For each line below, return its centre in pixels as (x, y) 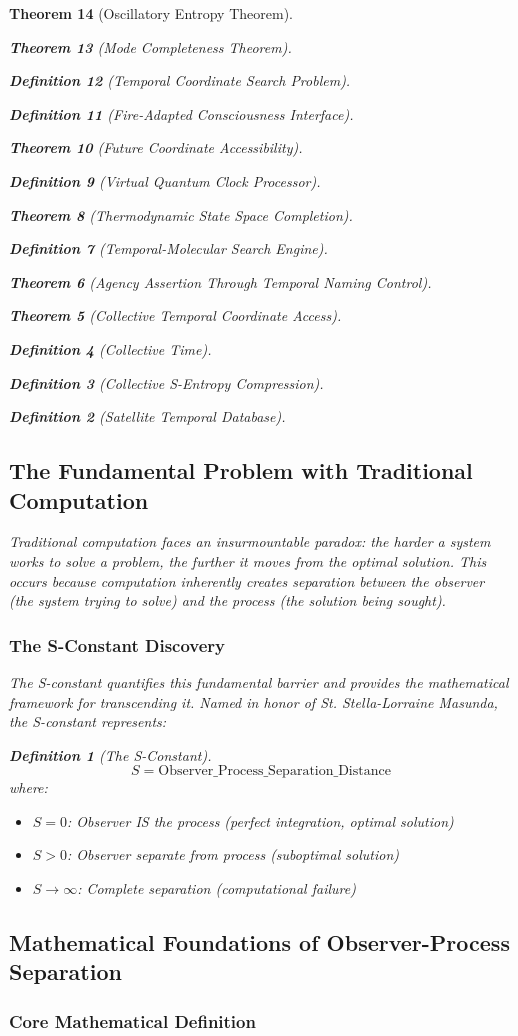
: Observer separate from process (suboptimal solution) (233, 854)
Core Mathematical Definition (132, 1020)
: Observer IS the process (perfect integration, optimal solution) (260, 820)
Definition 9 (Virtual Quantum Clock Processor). (165, 180)
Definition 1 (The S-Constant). (110, 754)
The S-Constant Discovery (117, 644)
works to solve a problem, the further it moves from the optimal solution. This (248, 560)
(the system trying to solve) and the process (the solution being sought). (227, 600)
